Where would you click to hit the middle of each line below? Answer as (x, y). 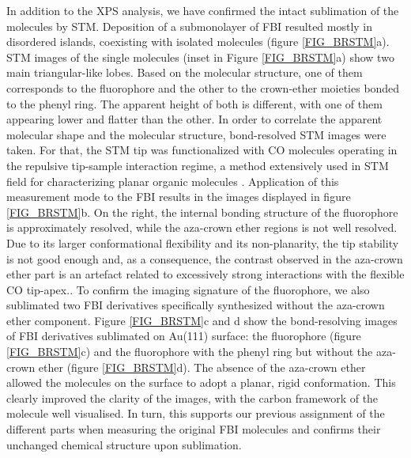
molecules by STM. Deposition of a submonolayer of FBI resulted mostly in (190, 26)
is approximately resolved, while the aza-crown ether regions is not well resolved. (202, 227)
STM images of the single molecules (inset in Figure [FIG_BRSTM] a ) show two (200, 57)
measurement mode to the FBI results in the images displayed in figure (179, 197)
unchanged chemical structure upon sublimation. (124, 444)
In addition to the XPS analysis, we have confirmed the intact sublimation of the (203, 10)
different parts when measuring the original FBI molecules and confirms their (194, 429)
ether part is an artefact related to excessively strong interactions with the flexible (205, 274)
